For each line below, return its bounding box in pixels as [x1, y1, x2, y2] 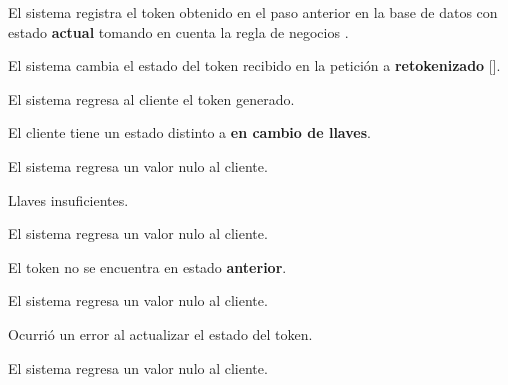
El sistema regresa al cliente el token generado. [8, 88, 295, 109]
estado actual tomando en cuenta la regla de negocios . [8, 21, 349, 42]
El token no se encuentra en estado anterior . [8, 256, 287, 277]
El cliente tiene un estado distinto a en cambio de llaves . [8, 122, 371, 143]
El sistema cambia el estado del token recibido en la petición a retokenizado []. [8, 55, 501, 76]
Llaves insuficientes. [8, 189, 129, 210]
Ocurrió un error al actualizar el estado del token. [8, 323, 313, 344]
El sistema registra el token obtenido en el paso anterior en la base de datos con [8, 2, 498, 22]
